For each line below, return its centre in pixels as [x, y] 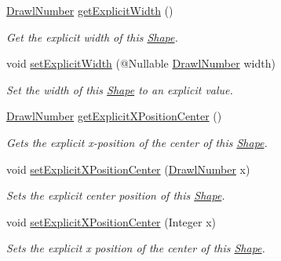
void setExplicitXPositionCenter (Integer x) [111, 221]
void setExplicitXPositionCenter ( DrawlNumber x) [128, 169]
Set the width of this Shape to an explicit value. [120, 89]
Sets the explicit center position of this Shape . [116, 195]
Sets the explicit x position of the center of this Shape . [136, 248]
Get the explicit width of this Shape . [92, 37]
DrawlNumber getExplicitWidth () [90, 10]
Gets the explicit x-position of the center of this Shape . [137, 142]
